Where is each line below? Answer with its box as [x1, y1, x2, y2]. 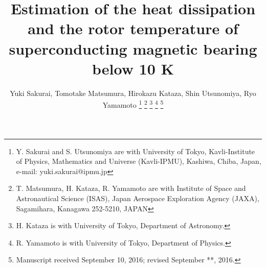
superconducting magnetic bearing [9, 38, 257, 59]
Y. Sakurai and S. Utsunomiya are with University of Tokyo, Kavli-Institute [16, 145, 255, 156]
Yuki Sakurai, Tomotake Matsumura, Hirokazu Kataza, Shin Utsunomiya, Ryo [10, 87, 256, 98]
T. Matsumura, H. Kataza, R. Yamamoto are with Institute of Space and [16, 183, 246, 193]
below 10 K [92, 58, 174, 79]
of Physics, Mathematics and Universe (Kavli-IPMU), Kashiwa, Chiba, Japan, [16, 156, 261, 166]
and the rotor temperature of [28, 18, 238, 39]
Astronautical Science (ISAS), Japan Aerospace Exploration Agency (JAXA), [16, 192, 259, 203]
